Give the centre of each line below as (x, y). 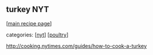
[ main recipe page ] (29, 23)
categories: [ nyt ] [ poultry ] (37, 35)
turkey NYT (28, 10)
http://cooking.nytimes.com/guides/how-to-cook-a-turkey (76, 46)
